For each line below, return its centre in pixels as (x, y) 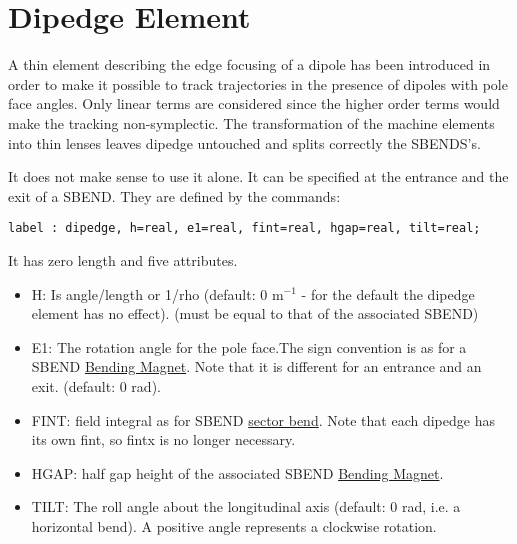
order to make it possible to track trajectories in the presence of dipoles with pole (258, 83)
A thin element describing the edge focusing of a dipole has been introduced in (249, 64)
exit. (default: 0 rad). (96, 385)
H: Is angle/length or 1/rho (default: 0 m (157, 293)
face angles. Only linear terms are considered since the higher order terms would (254, 103)
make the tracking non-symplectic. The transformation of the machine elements (251, 122)
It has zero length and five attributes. (123, 259)
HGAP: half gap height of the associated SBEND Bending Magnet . (237, 472)
